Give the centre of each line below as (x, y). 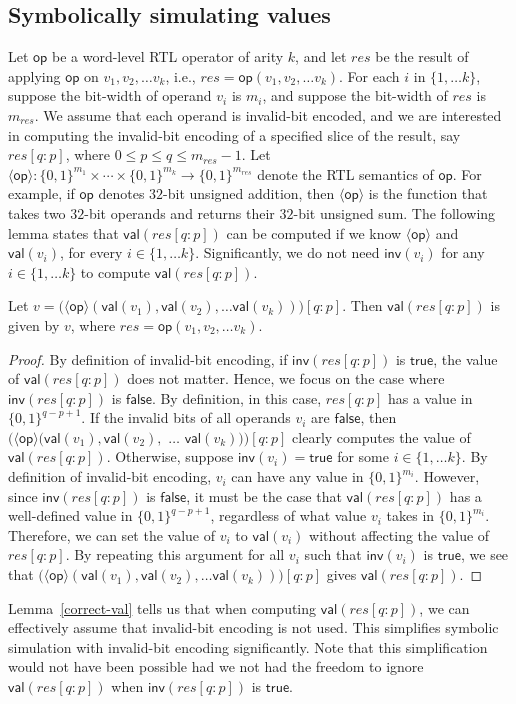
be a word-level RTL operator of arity (167, 56)
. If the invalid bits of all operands (186, 417)
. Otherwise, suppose (170, 456)
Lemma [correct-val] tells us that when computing (162, 607)
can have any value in (297, 476)
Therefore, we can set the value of (112, 534)
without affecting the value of (399, 534)
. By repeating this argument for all (175, 554)
